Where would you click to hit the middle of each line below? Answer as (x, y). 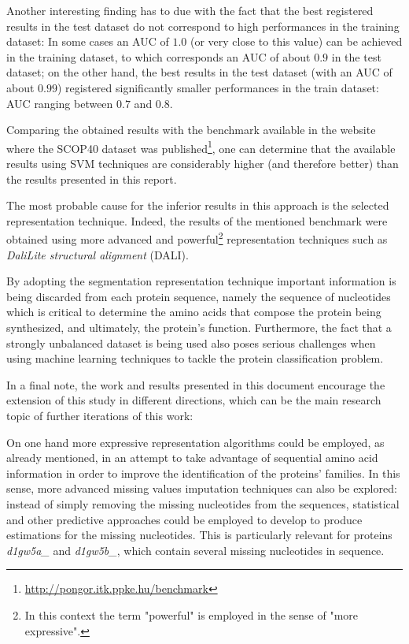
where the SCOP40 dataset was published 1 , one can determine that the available (201, 147)
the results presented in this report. (92, 179)
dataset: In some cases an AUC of (88, 41)
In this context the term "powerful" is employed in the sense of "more (192, 614)
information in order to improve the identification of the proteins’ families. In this (203, 473)
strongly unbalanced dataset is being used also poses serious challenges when (191, 342)
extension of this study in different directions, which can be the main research (194, 400)
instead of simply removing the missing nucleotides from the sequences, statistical (203, 503)
